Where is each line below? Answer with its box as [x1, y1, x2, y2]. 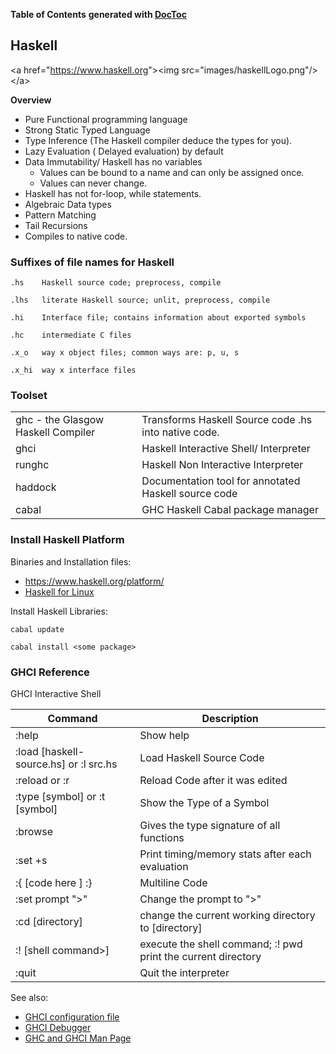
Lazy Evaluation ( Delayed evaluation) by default [24, 145, 224, 157]
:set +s [15, 854, 48, 867]
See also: [10, 992, 49, 1003]
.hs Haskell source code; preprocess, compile [10, 278, 222, 288]
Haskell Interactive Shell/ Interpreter [141, 442, 311, 456]
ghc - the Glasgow [15, 413, 105, 427]
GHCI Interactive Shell [10, 688, 102, 699]
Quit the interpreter [139, 966, 230, 979]
